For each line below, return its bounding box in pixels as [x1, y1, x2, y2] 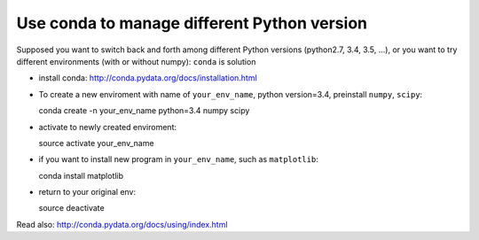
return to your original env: [38, 187, 137, 197]
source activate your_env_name [38, 137, 154, 148]
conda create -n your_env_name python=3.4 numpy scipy [38, 105, 250, 116]
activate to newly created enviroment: [38, 121, 177, 132]
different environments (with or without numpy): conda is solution [16, 56, 256, 66]
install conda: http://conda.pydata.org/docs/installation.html [38, 73, 257, 83]
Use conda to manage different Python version [16, 13, 368, 33]
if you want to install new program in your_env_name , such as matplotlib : [38, 154, 318, 165]
